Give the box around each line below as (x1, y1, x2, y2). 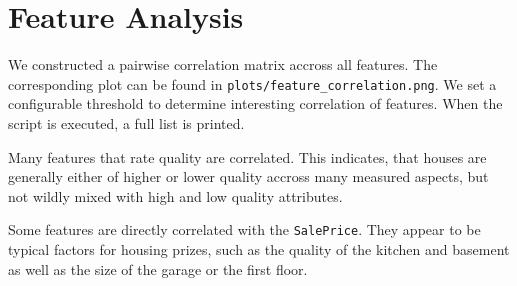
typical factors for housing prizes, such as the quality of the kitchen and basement (8, 239, 510, 259)
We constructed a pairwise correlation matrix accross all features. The (8, 54, 438, 75)
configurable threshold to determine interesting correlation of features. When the (8, 93, 503, 114)
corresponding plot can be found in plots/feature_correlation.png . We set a (8, 73, 497, 94)
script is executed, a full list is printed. (8, 112, 245, 133)
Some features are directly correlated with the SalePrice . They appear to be (8, 219, 481, 240)
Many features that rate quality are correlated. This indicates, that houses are (8, 146, 487, 167)
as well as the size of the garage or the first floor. (8, 258, 308, 279)
